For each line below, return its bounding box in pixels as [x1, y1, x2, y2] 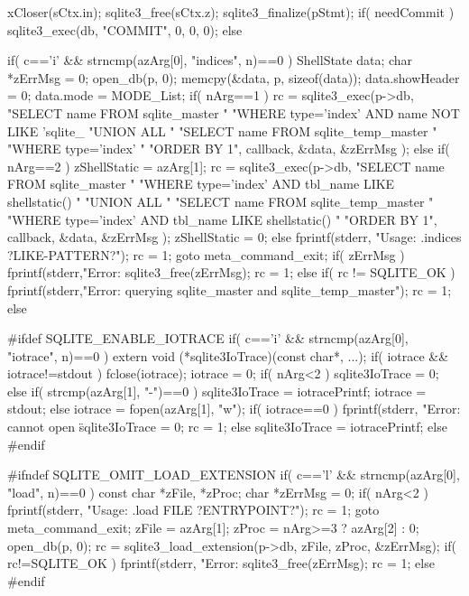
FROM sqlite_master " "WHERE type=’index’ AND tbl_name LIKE [7, 174, 395, 193]
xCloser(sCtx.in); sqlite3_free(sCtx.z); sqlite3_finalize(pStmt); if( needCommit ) [7, 3, 455, 21]
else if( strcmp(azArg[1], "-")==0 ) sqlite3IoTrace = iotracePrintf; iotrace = [7, 381, 427, 400]
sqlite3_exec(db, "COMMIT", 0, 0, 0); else [7, 20, 243, 39]
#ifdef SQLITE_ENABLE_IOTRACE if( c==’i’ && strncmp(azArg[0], [7, 329, 409, 348]
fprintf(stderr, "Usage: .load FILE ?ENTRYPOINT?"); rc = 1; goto [7, 500, 380, 519]
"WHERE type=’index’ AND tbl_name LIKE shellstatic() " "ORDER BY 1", [7, 210, 437, 228]
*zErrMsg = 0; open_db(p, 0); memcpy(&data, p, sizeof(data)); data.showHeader [7, 68, 460, 87]
